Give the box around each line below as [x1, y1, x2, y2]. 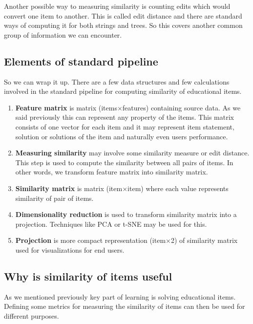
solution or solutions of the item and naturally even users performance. [15, 131, 228, 141]
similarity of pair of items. [15, 193, 94, 203]
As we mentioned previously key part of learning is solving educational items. [4, 291, 236, 302]
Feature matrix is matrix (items [15, 102, 117, 112]
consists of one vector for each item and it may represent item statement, [15, 121, 234, 131]
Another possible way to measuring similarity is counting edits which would [4, 1, 231, 11]
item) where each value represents [127, 183, 229, 193]
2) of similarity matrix [170, 235, 238, 245]
